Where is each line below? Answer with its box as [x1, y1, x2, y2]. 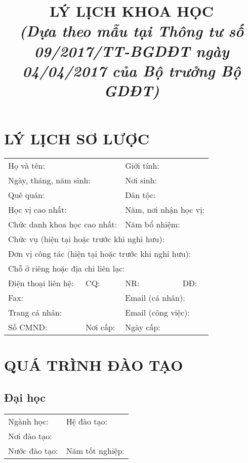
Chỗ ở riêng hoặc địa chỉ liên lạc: [8, 262, 125, 275]
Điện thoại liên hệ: [8, 277, 74, 289]
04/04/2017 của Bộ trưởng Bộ [22, 60, 241, 81]
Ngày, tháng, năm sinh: [8, 174, 91, 186]
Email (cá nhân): [125, 292, 185, 304]
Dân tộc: [125, 189, 156, 201]
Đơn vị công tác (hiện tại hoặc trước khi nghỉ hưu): [8, 248, 191, 260]
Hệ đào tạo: [66, 415, 108, 427]
